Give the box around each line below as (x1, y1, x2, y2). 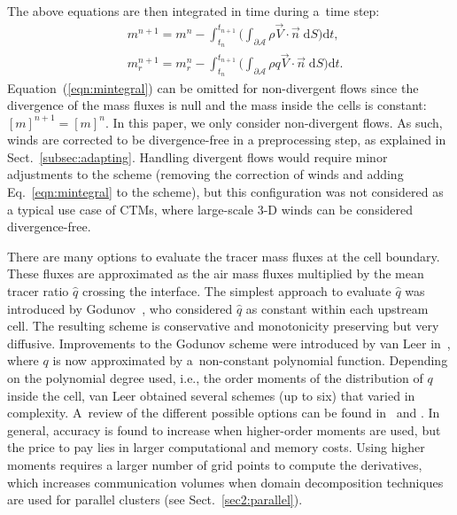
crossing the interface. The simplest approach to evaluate (81, 282, 391, 300)
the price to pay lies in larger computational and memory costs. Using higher (7, 438, 425, 456)
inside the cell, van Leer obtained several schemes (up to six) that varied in (7, 386, 415, 404)
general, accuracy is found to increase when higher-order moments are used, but (7, 420, 441, 439)
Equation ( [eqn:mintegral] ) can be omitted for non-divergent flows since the (7, 78, 419, 97)
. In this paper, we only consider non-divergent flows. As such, (105, 113, 443, 131)
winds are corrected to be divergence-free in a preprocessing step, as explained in (7, 130, 446, 149)
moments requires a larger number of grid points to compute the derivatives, (7, 455, 422, 473)
